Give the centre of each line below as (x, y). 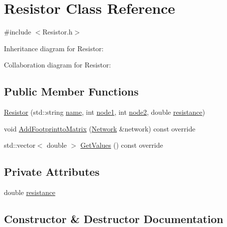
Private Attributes (52, 172)
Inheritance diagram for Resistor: (54, 48)
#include (18, 32)
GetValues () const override (122, 145)
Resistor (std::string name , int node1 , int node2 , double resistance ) (105, 112)
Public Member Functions (71, 91)
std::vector (20, 145)
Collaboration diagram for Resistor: (57, 65)
